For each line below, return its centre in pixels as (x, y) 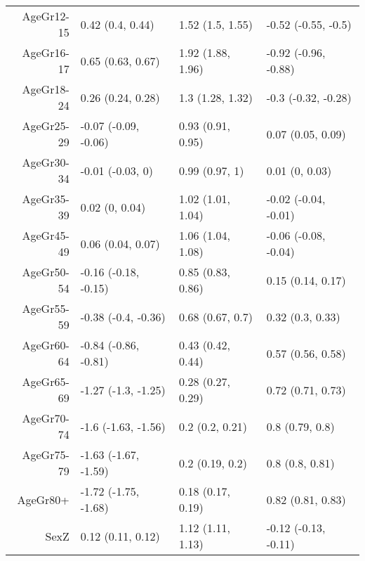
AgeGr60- (46, 345)
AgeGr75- (46, 454)
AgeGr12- (46, 16)
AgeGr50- (46, 272)
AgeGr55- (46, 308)
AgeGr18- (46, 89)
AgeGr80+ (43, 499)
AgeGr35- (46, 199)
